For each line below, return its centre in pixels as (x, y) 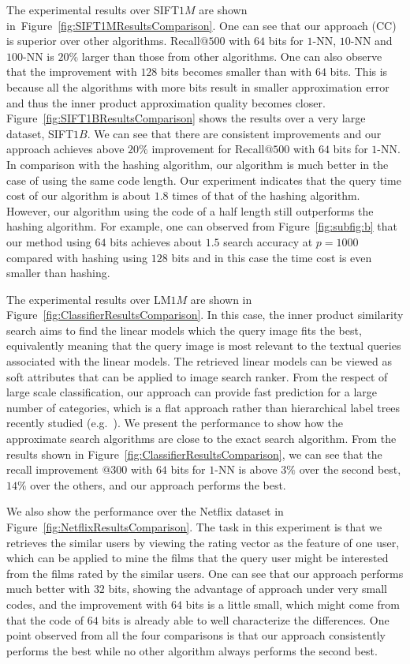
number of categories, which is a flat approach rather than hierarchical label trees (203, 407)
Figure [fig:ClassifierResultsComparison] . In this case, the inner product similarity (205, 315)
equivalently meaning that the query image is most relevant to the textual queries (204, 345)
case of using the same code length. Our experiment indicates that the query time (204, 180)
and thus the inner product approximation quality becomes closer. (166, 102)
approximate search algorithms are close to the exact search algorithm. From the (201, 439)
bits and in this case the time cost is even (272, 257)
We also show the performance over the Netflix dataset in (145, 511)
